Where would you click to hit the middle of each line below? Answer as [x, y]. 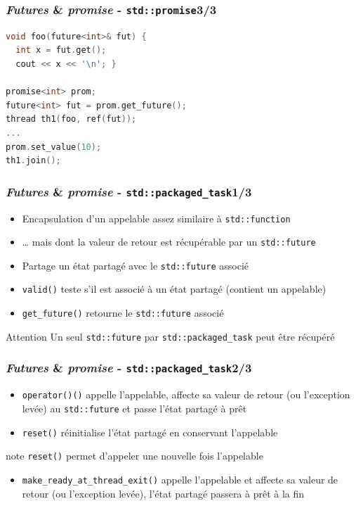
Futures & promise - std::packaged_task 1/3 [129, 191]
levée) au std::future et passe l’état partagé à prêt [134, 408]
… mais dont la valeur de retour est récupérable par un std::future [169, 242]
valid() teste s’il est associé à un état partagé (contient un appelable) [174, 289]
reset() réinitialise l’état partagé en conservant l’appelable [150, 432]
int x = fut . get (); [61, 50]
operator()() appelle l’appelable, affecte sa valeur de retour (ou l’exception [186, 394]
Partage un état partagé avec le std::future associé [135, 265]
